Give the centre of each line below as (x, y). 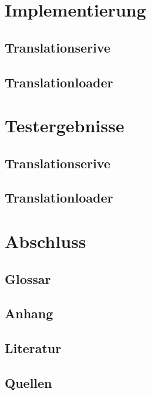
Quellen (28, 382)
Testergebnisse (65, 125)
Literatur (33, 348)
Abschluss (46, 241)
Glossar (28, 278)
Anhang (29, 313)
